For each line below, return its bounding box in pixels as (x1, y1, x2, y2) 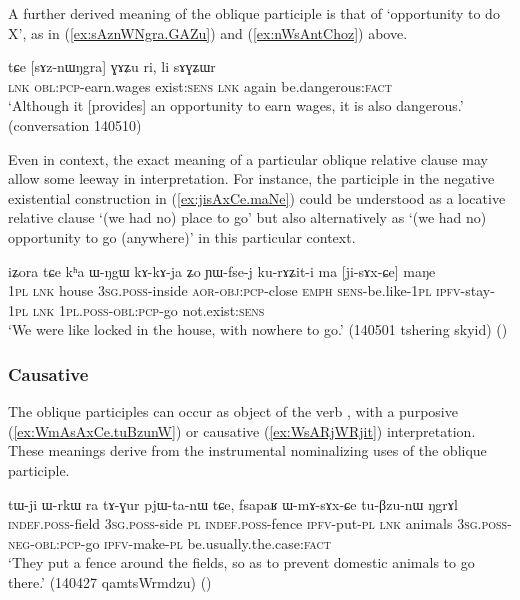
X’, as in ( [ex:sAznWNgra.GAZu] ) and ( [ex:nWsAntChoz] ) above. (8, 22, 408, 43)
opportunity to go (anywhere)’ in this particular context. (8, 226, 356, 247)
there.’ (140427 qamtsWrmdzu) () (8, 571, 212, 592)
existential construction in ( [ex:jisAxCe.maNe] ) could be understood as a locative (8, 187, 506, 208)
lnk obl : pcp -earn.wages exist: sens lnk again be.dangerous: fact (8, 75, 393, 96)
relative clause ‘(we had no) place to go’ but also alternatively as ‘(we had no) (8, 207, 487, 228)
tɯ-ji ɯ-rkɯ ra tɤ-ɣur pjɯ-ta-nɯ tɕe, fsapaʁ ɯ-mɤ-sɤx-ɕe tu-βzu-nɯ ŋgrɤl (8, 493, 458, 514)
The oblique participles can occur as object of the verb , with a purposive (8, 401, 458, 422)
